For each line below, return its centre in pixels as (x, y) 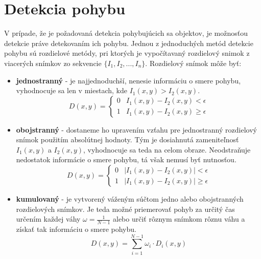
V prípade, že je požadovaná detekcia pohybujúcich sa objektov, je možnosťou (126, 33)
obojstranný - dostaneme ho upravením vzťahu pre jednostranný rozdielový (136, 129)
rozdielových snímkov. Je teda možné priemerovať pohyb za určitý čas (125, 209)
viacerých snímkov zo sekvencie (53, 63)
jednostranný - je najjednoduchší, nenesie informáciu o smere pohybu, (128, 80)
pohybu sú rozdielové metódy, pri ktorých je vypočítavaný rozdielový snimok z (127, 53)
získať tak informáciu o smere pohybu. (76, 229)
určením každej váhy (48, 219)
